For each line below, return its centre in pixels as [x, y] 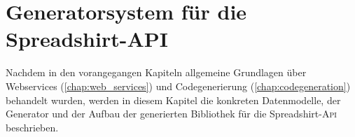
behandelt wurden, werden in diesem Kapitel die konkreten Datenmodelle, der [173, 100]
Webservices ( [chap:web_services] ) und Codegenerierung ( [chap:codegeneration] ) [178, 86]
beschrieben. [32, 127]
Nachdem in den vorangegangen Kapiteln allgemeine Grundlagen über [156, 72]
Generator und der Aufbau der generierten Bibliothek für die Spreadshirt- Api [171, 114]
